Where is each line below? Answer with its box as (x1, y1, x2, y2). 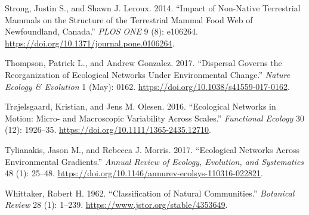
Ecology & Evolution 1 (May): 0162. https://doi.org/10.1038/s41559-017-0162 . (5, 80, 290, 92)
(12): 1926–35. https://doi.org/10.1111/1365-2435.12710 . (5, 123, 211, 136)
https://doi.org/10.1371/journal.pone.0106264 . (5, 36, 175, 49)
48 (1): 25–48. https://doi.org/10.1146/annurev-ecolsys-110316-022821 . (5, 167, 263, 179)
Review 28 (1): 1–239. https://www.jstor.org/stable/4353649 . (5, 198, 228, 211)
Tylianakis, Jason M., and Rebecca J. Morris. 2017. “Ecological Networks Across (5, 143, 300, 155)
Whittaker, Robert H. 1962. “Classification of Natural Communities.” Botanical (5, 186, 295, 199)
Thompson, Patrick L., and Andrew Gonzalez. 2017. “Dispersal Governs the (5, 57, 282, 69)
